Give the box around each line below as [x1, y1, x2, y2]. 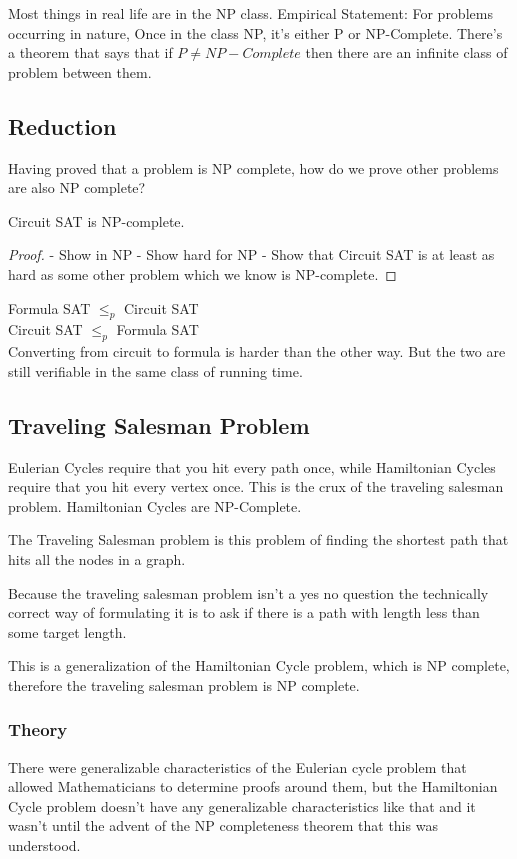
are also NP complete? [8, 177, 146, 198]
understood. [8, 835, 81, 856]
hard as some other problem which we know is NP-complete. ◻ [8, 263, 397, 284]
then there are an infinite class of [305, 42, 508, 63]
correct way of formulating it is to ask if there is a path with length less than [8, 602, 480, 623]
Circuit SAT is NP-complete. [8, 210, 185, 231]
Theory [8, 717, 68, 742]
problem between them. [8, 61, 152, 82]
